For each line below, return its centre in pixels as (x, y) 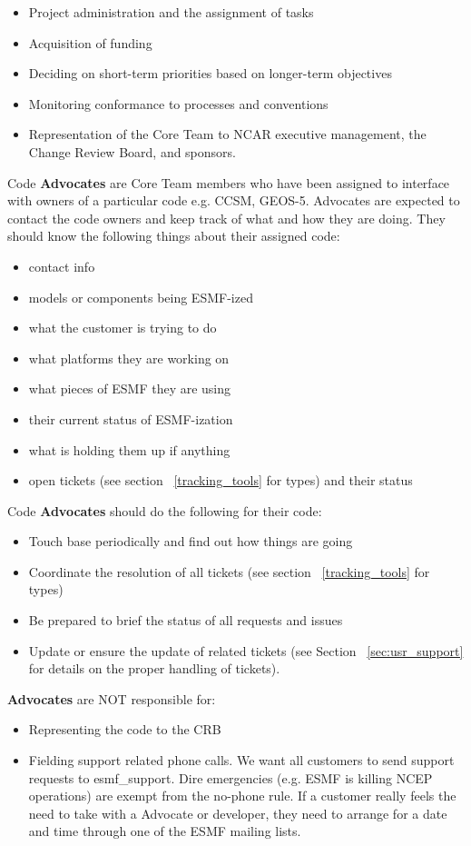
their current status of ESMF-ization (131, 418)
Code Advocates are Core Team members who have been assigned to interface (229, 182)
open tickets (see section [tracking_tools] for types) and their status (221, 480)
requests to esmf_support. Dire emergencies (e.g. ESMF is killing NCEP (231, 777)
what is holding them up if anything (129, 449)
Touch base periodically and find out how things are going (191, 541)
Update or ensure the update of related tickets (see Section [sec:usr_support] (246, 650)
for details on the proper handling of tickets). (154, 668)
